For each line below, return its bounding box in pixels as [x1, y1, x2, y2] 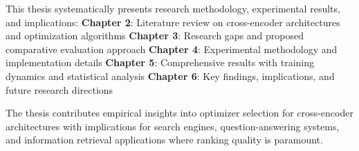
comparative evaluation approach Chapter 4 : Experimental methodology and [6, 41, 338, 56]
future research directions [6, 82, 113, 97]
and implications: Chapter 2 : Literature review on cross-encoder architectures [6, 14, 340, 29]
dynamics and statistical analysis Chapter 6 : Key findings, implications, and [6, 68, 335, 83]
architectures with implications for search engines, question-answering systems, [6, 119, 340, 133]
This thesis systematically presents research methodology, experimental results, [6, 1, 340, 15]
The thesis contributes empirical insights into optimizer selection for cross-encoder [6, 105, 353, 120]
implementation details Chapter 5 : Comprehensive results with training [6, 55, 314, 70]
